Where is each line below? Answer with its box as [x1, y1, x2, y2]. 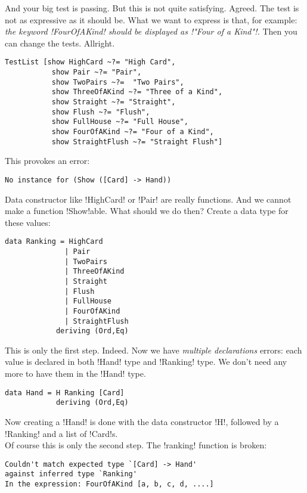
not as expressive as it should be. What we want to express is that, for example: [5, 13, 297, 26]
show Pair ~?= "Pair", [51, 68, 142, 77]
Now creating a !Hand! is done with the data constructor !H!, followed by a [5, 415, 279, 427]
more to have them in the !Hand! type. [5, 367, 146, 380]
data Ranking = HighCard [5, 237, 103, 246]
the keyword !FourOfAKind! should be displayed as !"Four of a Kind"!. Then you [5, 25, 297, 38]
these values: [5, 216, 51, 228]
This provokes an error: [5, 154, 90, 167]
